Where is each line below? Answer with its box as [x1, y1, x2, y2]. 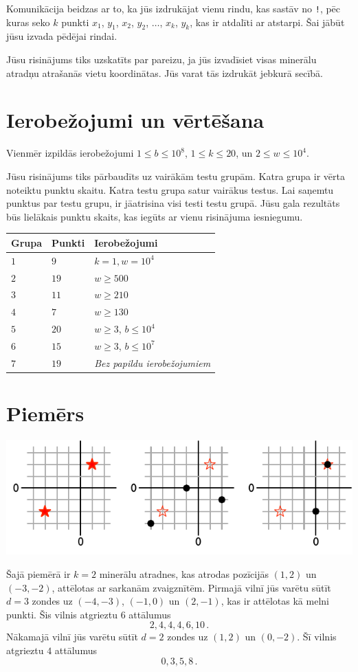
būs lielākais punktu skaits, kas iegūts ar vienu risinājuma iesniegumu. [6, 209, 303, 223]
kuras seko [6, 14, 50, 29]
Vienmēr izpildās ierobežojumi [6, 146, 134, 160]
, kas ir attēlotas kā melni [221, 594, 329, 608]
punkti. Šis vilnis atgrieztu [6, 607, 118, 621]
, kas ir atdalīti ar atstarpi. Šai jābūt [190, 14, 345, 29]
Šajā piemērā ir [6, 566, 71, 581]
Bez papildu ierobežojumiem [94, 355, 211, 370]
